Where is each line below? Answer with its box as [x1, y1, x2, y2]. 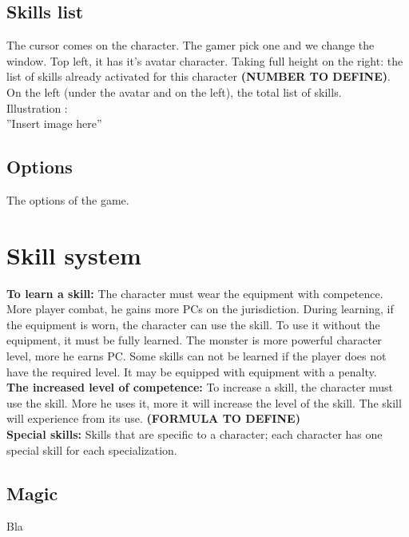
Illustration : [6, 99, 68, 116]
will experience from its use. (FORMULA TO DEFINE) [6, 410, 300, 427]
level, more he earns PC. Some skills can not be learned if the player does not [6, 348, 387, 364]
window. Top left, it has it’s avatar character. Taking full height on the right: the [6, 52, 403, 69]
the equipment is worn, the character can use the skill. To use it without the [6, 316, 380, 332]
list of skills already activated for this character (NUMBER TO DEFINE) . [6, 68, 391, 85]
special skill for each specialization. [6, 441, 177, 458]
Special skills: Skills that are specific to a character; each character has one [6, 426, 383, 443]
